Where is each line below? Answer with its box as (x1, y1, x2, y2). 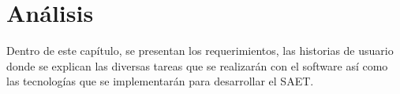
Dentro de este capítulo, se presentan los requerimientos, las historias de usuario (6, 42, 394, 59)
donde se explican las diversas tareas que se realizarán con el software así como (6, 57, 388, 74)
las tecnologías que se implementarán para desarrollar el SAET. (6, 73, 314, 89)
